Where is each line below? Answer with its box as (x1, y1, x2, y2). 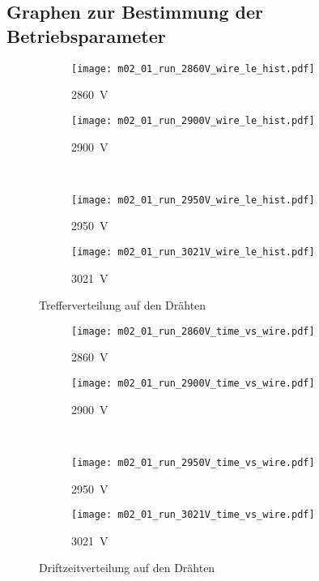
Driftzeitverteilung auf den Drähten (39, 559, 215, 576)
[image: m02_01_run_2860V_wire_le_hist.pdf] (71, 62, 315, 75)
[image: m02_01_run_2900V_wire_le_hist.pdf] (71, 114, 315, 126)
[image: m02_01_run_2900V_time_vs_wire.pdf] (71, 378, 315, 390)
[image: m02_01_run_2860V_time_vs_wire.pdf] (71, 325, 315, 337)
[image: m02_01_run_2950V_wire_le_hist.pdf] (71, 194, 315, 206)
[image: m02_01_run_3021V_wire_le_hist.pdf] (71, 246, 315, 258)
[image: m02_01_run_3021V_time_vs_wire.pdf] (71, 509, 315, 521)
